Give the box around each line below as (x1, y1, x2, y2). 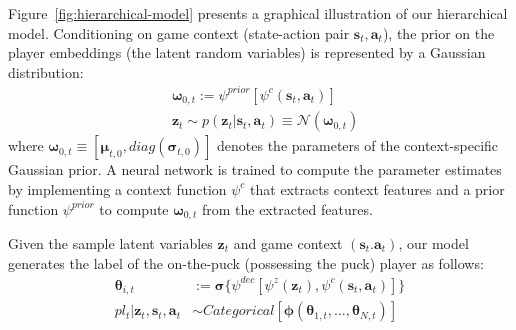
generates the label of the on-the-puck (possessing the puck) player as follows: (8, 252, 484, 273)
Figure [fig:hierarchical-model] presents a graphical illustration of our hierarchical (8, 3, 508, 23)
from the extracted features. (201, 198, 373, 219)
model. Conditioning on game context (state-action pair (8, 22, 350, 43)
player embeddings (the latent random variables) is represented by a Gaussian (8, 42, 486, 63)
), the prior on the (382, 22, 495, 43)
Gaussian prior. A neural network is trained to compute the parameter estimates (8, 159, 502, 180)
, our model (398, 233, 469, 254)
